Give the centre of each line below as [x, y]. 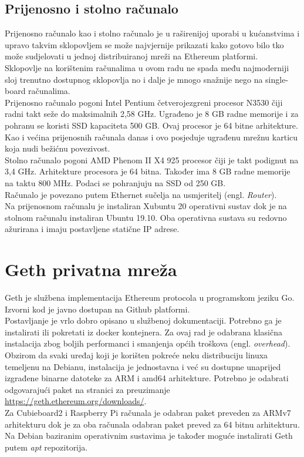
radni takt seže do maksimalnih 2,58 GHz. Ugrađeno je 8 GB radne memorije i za [152, 114]
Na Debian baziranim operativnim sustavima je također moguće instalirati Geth [149, 436]
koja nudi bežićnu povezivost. [58, 148]
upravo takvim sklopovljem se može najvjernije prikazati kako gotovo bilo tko [144, 44]
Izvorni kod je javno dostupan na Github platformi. [97, 309]
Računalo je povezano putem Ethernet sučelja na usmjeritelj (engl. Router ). [141, 194]
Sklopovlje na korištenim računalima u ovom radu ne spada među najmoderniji [147, 67]
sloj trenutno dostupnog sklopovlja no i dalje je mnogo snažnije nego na [134, 79]
